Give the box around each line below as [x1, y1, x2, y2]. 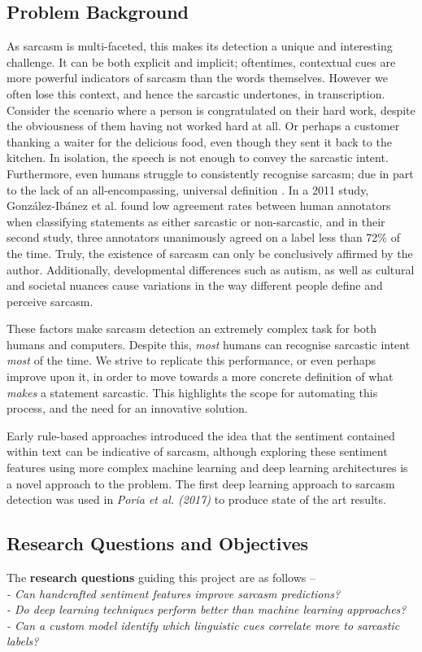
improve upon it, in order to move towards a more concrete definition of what [7, 368, 394, 385]
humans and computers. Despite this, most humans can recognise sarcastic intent [7, 335, 411, 352]
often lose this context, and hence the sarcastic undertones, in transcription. [7, 85, 385, 102]
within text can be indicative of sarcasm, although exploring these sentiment [7, 443, 388, 460]
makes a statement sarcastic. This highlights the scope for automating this [7, 383, 378, 400]
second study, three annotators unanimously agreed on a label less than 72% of [7, 229, 400, 246]
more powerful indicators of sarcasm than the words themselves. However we [7, 69, 388, 86]
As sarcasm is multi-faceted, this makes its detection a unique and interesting [7, 37, 393, 55]
